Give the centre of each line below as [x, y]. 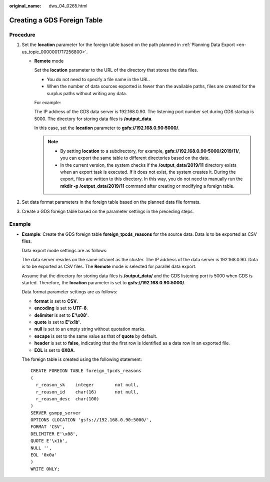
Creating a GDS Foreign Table [56, 20]
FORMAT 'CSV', [48, 427]
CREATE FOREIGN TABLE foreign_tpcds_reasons [86, 371]
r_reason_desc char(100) [67, 399]
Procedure [22, 35]
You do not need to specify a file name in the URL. [98, 79]
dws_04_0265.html [68, 6]
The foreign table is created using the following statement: [82, 359]
